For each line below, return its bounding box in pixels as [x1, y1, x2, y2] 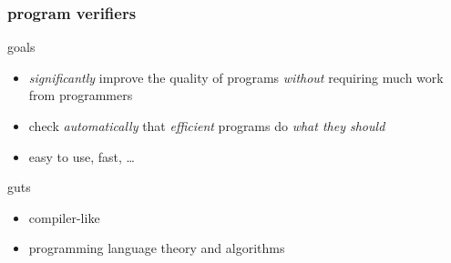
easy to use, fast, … [28, 147, 135, 166]
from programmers [28, 86, 133, 105]
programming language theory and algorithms [28, 238, 285, 258]
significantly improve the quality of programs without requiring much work [28, 67, 444, 86]
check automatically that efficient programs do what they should [28, 116, 385, 135]
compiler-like [28, 207, 100, 227]
